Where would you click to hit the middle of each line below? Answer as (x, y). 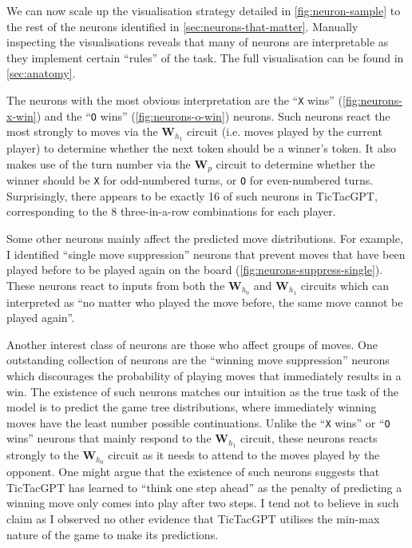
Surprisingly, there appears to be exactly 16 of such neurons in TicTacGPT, (192, 195)
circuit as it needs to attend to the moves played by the (244, 455)
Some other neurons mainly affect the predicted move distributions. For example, (205, 238)
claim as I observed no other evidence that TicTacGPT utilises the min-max (193, 518)
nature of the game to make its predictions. (113, 534)
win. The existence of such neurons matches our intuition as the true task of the (202, 391)
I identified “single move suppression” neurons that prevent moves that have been (206, 254)
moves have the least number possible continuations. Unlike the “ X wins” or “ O (198, 422)
